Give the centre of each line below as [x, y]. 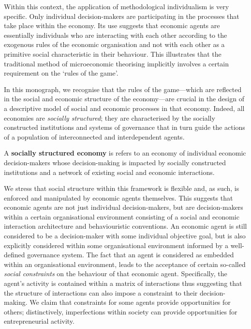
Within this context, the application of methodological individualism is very [117, 6]
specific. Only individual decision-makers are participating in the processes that [122, 16]
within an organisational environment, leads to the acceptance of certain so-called [125, 264]
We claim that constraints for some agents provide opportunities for [130, 302]
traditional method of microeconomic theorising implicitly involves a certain [117, 63]
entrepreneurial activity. [39, 321]
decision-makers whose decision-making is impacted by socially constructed [115, 162]
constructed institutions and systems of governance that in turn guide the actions [125, 127]
